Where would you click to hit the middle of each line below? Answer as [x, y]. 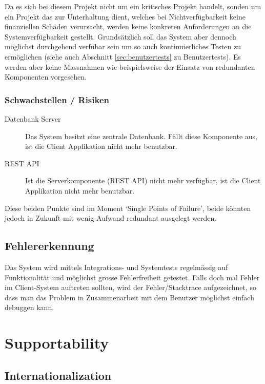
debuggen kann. [29, 307]
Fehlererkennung [49, 246]
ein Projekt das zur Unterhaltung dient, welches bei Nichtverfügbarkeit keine [125, 16]
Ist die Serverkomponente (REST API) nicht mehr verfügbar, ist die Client [143, 180]
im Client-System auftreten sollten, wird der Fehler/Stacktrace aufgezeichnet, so [130, 287]
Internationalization [58, 375]
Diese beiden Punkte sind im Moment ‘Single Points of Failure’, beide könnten [128, 208]
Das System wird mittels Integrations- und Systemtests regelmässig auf [116, 267]
